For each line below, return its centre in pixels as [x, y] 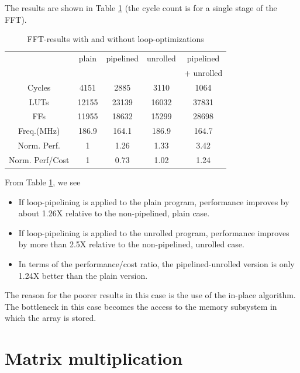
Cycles [39, 87]
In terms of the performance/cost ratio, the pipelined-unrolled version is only [156, 264]
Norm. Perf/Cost [39, 159]
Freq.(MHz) [39, 131]
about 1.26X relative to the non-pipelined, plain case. [114, 213]
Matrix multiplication [94, 358]
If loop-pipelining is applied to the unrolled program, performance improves [154, 232]
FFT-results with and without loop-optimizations [115, 39]
